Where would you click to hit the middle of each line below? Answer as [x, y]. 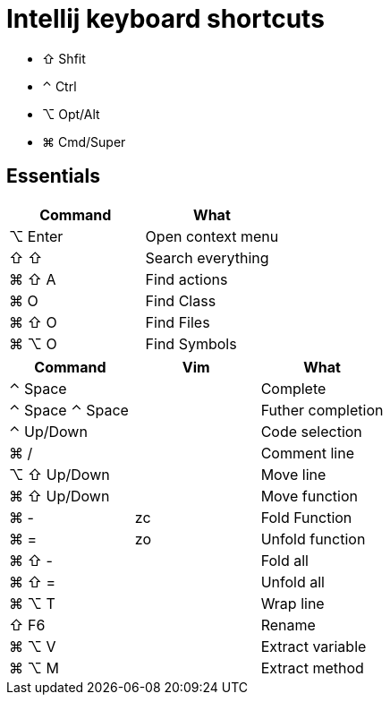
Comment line [307, 453]
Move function [309, 496]
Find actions [187, 279]
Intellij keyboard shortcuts [165, 19]
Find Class [181, 300]
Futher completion [322, 410]
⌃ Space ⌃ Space [69, 410]
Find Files [178, 322]
